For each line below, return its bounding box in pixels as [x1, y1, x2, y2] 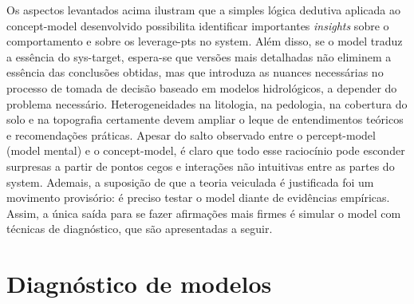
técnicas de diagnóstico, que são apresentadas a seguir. [6, 220, 273, 237]
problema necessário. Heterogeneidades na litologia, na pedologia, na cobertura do [6, 95, 408, 112]
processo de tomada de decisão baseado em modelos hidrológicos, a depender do [6, 79, 397, 96]
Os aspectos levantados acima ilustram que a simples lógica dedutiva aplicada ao [6, 2, 401, 18]
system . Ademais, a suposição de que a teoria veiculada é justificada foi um [6, 173, 374, 190]
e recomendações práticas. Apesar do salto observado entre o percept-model [6, 126, 376, 143]
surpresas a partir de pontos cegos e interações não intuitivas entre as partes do [6, 157, 395, 174]
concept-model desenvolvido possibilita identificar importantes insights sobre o [6, 17, 389, 34]
